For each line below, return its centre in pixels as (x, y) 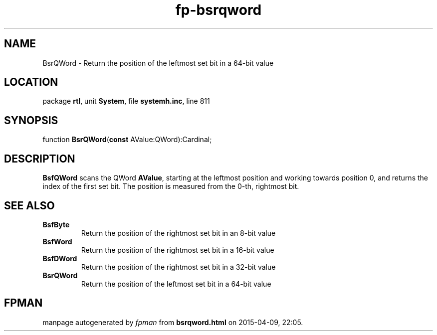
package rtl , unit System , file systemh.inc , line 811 (126, 101)
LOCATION (31, 82)
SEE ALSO (29, 205)
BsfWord (57, 241)
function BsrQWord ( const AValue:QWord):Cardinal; (127, 140)
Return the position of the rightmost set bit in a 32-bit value (178, 267)
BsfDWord (60, 258)
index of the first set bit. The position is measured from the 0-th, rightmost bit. (171, 186)
